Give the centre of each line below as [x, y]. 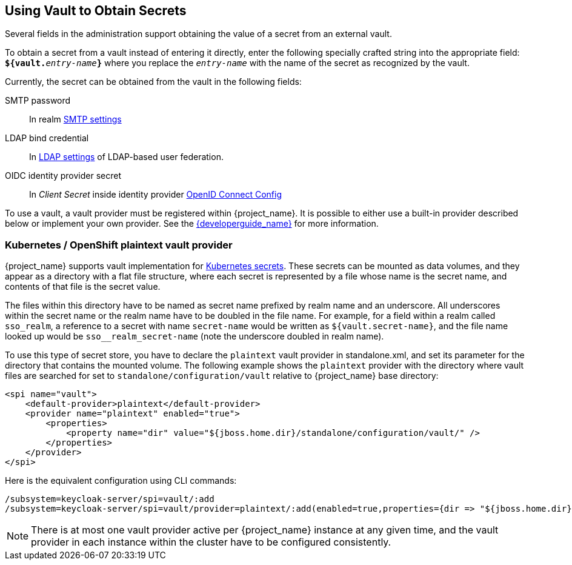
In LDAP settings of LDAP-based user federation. [126, 157]
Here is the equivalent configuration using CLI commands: [121, 481]
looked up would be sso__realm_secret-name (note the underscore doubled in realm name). [195, 336]
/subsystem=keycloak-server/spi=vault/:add [110, 499]
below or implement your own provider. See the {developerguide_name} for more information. [192, 224]
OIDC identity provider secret [63, 176]
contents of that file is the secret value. [83, 287]
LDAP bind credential [47, 138]
